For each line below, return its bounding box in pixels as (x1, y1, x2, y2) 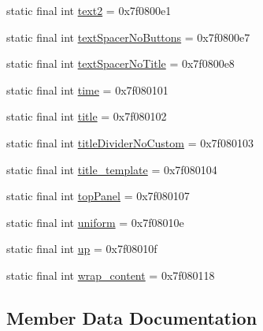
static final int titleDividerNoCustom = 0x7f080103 (6, 134, 254, 151)
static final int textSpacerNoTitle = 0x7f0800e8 (6, 55, 235, 72)
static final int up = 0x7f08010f (6, 240, 157, 257)
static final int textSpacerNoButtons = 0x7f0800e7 (6, 28, 250, 45)
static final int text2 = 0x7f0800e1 (6, 2, 172, 18)
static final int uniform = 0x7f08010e (6, 214, 184, 230)
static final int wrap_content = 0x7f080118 (6, 266, 215, 283)
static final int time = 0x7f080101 (6, 81, 169, 98)
